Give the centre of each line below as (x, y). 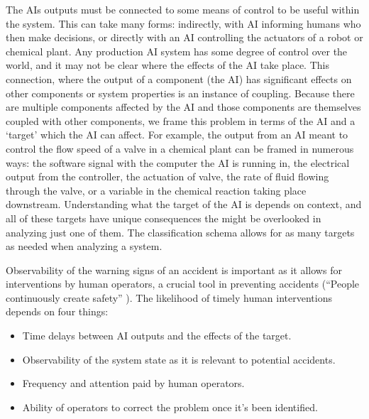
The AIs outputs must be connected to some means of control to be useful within (183, 9)
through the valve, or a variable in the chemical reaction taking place (156, 190)
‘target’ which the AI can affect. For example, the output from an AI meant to (177, 135)
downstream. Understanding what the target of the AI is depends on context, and (184, 204)
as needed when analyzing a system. (84, 246)
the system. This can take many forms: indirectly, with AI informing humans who (183, 23)
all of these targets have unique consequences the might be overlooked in (164, 218)
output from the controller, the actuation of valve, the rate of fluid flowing (167, 176)
